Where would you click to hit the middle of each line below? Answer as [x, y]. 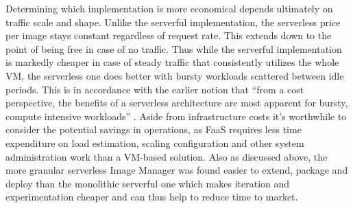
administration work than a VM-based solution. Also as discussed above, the [167, 156]
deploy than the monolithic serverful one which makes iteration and [148, 183]
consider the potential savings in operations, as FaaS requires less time [154, 129]
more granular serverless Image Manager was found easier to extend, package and [177, 170]
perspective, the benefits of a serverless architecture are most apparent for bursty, [177, 103]
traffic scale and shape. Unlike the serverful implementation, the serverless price [173, 22]
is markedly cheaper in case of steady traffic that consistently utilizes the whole [172, 62]
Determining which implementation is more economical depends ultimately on [169, 8]
